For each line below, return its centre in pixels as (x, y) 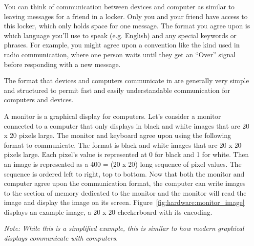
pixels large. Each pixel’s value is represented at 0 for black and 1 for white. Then (127, 154)
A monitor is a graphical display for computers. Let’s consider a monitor (113, 116)
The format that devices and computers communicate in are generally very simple (127, 80)
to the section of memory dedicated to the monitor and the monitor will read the (125, 192)
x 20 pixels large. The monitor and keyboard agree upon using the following (118, 135)
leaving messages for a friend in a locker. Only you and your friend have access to (126, 16)
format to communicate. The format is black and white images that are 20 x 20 (123, 145)
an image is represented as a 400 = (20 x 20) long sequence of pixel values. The (123, 164)
